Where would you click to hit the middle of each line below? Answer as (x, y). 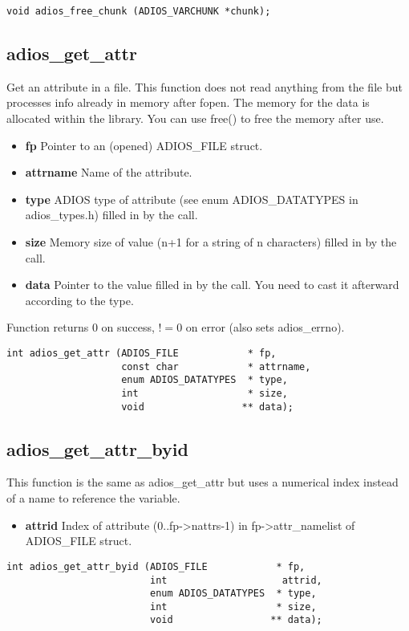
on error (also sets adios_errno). (265, 327)
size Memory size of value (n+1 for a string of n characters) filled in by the (211, 242)
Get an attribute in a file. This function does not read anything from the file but (204, 86)
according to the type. (79, 300)
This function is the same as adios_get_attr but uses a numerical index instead (202, 482)
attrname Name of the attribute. (109, 172)
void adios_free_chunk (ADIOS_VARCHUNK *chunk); (139, 11)
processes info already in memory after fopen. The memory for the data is (188, 102)
